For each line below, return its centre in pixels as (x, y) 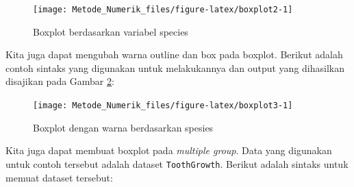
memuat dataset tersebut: (59, 177)
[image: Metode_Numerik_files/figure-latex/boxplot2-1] (163, 10)
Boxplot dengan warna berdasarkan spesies (123, 127)
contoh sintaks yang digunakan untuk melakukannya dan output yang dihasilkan (175, 67)
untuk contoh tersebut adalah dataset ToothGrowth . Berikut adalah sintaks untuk (177, 163)
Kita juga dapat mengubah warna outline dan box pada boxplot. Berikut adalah (174, 54)
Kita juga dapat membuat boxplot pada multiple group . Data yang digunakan (169, 150)
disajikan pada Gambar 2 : (60, 81)
